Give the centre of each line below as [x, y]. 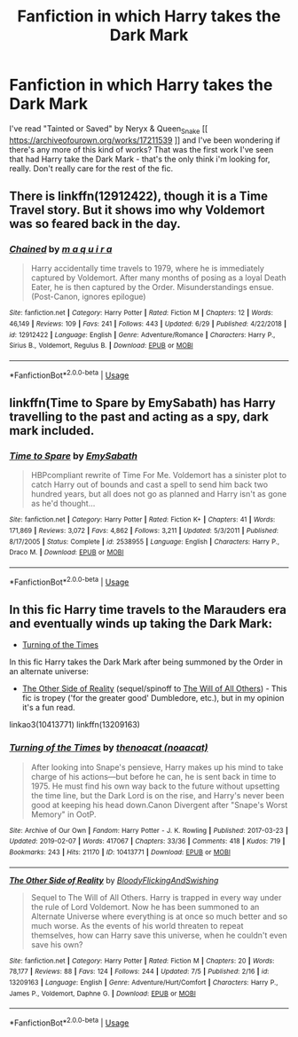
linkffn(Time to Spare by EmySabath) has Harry [143, 403]
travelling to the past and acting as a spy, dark [139, 417]
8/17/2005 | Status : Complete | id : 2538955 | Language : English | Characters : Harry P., [145, 542]
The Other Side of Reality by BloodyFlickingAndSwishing [114, 880]
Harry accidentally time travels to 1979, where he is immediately [147, 269]
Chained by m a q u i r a [61, 249]
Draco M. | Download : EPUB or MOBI [67, 553]
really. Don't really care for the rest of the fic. [91, 168]
